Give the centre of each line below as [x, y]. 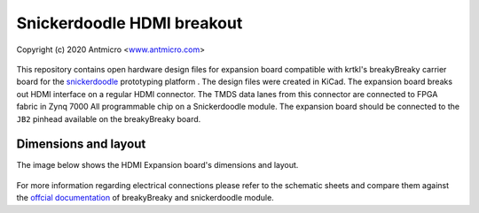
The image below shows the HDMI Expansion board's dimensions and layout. [157, 165]
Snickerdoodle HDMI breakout [130, 23]
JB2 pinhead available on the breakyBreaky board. [109, 118]
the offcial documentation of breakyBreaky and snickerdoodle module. [145, 198]
